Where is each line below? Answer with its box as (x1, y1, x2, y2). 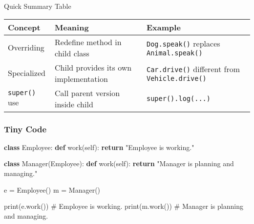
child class (55, 47, 89, 59)
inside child (55, 98, 93, 110)
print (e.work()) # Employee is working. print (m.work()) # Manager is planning (4, 201, 243, 211)
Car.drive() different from (146, 63, 240, 75)
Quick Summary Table (4, 1, 71, 11)
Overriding (8, 42, 44, 53)
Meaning (55, 21, 89, 33)
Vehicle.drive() (146, 75, 207, 83)
